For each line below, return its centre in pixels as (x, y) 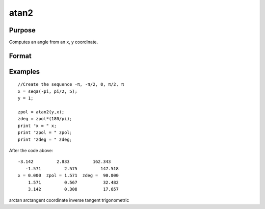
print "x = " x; (37, 126)
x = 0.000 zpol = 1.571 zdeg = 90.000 (68, 176)
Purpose (22, 30)
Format (20, 56)
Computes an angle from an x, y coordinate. (53, 42)
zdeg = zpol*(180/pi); (45, 119)
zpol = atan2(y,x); (41, 112)
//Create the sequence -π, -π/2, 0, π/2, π (71, 84)
